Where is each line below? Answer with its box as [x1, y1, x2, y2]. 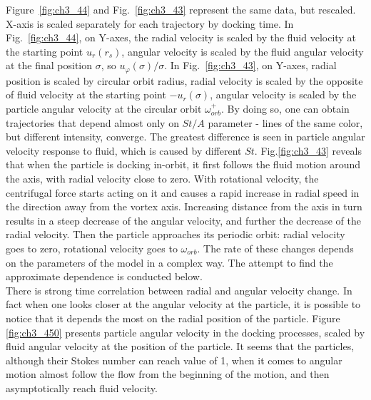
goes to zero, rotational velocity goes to [6, 240, 178, 255]
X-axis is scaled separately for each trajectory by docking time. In [6, 16, 294, 31]
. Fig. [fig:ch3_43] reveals [254, 143, 362, 158]
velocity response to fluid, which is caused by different [6, 143, 242, 158]
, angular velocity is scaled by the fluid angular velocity [121, 43, 364, 58]
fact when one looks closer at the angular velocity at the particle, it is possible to [6, 297, 361, 312]
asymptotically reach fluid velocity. [6, 380, 158, 395]
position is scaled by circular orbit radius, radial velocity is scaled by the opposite [6, 73, 363, 88]
